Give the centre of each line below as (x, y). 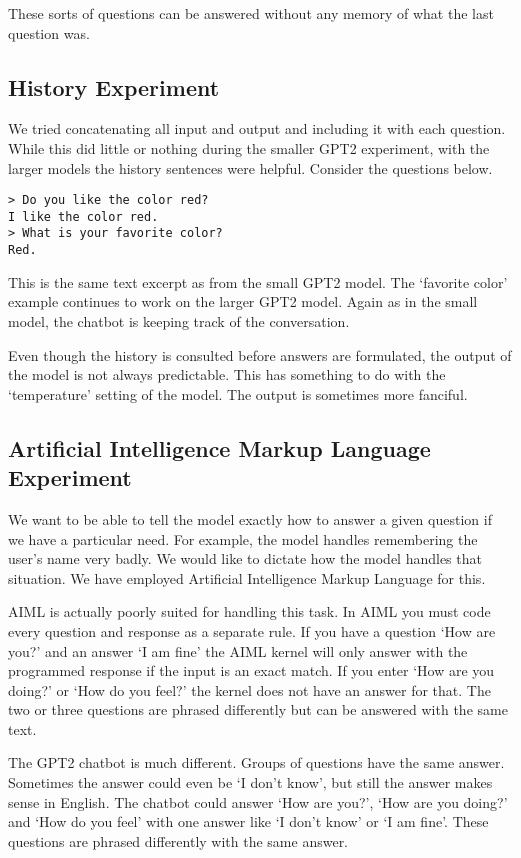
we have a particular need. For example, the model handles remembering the (243, 538)
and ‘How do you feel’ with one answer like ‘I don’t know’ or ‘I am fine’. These (248, 821)
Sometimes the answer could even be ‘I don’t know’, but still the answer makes (250, 782)
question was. (49, 32)
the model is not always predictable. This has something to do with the (227, 374)
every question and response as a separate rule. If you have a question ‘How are (252, 630)
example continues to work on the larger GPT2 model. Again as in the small (243, 301)
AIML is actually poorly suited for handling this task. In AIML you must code (249, 611)
